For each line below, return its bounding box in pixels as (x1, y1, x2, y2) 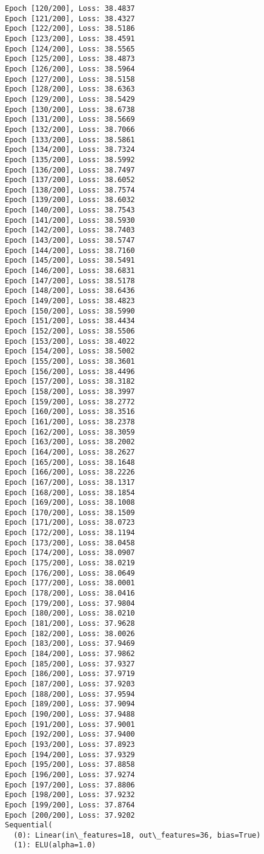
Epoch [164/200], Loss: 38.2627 (5, 447, 135, 456)
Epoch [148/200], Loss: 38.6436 (5, 286, 135, 295)
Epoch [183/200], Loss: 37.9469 (5, 639, 135, 648)
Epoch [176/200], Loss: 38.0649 (5, 568, 135, 577)
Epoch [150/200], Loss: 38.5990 (5, 306, 135, 315)
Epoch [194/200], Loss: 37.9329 (5, 750, 135, 759)
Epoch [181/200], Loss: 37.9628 (5, 619, 135, 628)
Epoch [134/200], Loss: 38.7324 (5, 145, 135, 154)
